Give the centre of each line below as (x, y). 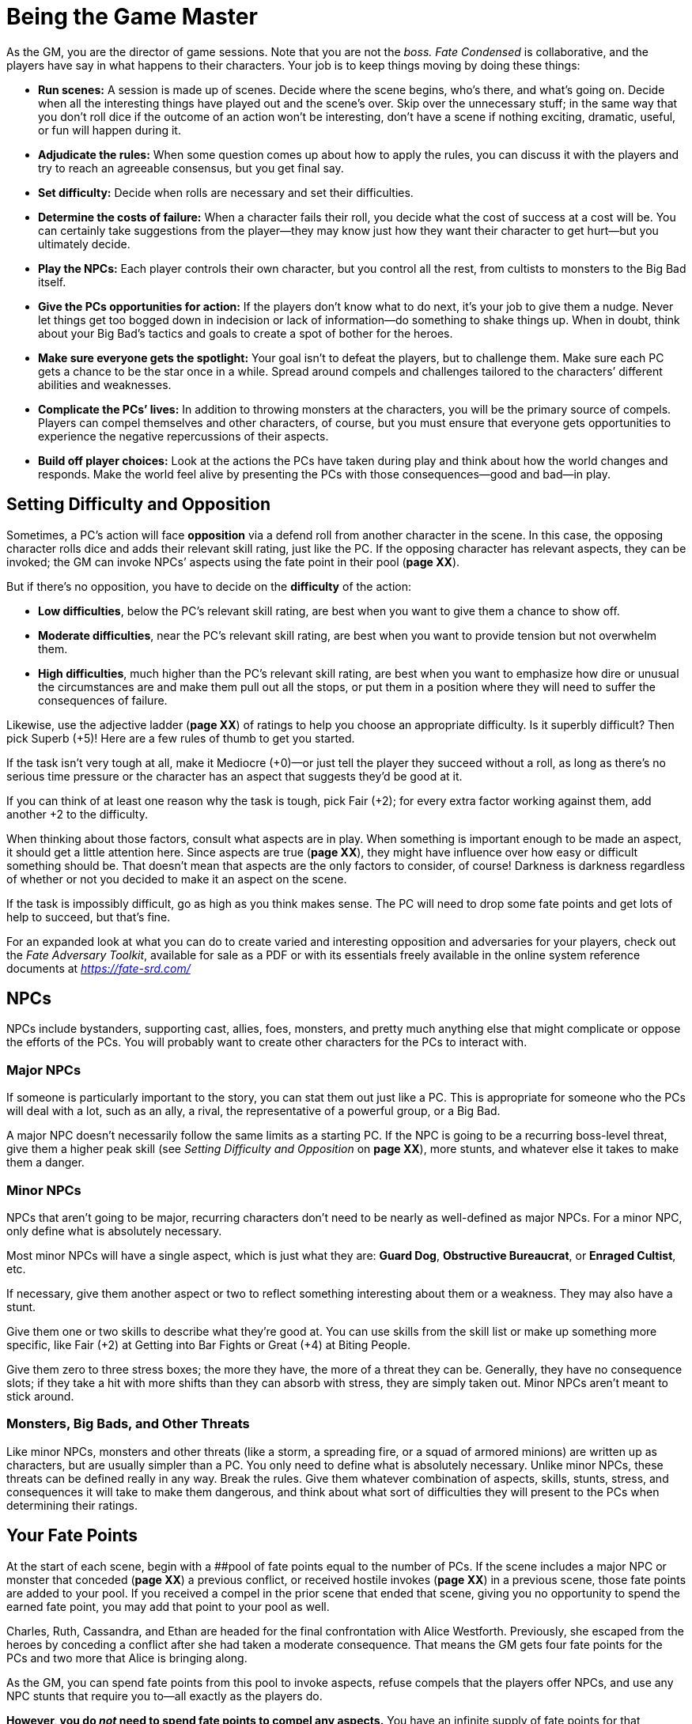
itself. (52, 282)
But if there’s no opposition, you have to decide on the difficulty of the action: (209, 586)
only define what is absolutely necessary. (114, 1231)
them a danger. (45, 1163)
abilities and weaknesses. (105, 384)
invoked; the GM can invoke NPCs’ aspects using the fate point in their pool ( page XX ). (233, 561)
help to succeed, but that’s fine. (89, 917)
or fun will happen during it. (110, 130)
